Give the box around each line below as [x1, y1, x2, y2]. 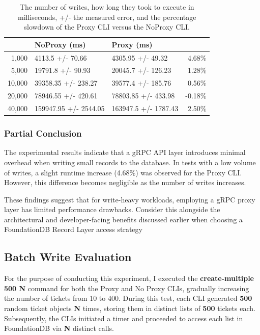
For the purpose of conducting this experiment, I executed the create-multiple [4, 273, 254, 284]
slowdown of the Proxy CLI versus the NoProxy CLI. [24, 21, 190, 32]
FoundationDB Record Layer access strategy [4, 224, 142, 235]
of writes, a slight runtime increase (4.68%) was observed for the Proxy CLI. [4, 167, 242, 177]
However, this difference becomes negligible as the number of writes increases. [4, 177, 246, 188]
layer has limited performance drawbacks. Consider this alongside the [4, 204, 220, 215]
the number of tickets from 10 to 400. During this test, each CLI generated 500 [4, 293, 252, 303]
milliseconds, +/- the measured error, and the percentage [18, 11, 196, 22]
